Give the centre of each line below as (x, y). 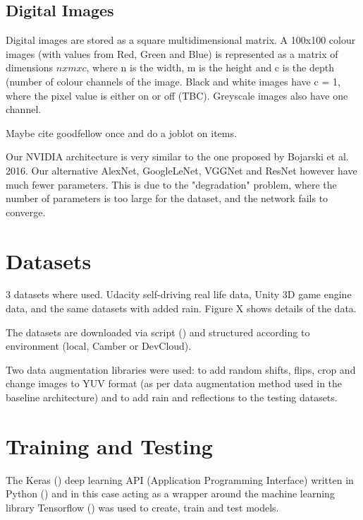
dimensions (30, 67)
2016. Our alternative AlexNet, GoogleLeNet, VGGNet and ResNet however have (181, 170)
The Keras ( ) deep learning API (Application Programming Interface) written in (180, 479)
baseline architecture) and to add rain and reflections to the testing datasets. (172, 397)
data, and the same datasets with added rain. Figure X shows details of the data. (181, 308)
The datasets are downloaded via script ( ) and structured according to (158, 332)
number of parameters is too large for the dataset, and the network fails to (167, 198)
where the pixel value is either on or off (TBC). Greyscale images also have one (177, 95)
